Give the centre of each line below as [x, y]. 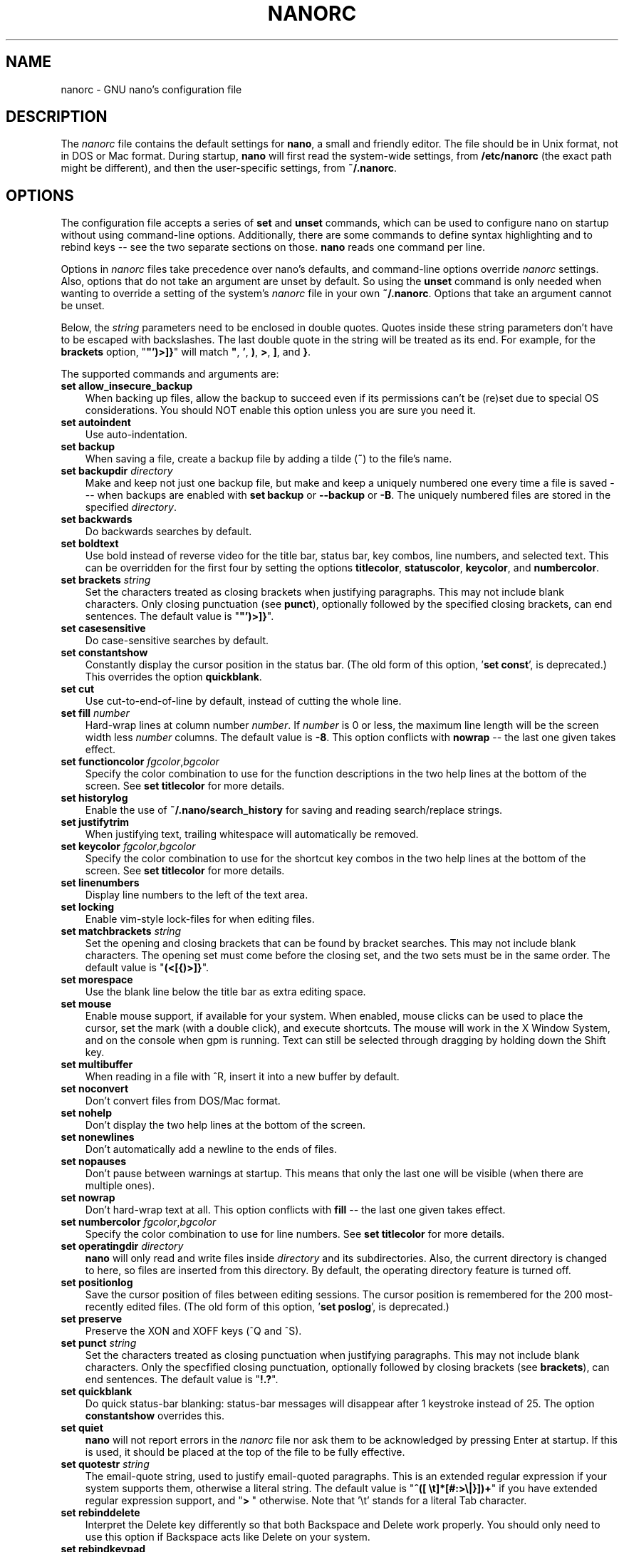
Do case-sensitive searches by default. [177, 641]
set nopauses [94, 1162]
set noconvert [95, 1089]
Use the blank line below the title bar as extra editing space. [225, 992]
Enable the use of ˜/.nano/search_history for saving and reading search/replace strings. [294, 810]
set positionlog [97, 1283]
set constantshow [104, 653]
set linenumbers [100, 883]
